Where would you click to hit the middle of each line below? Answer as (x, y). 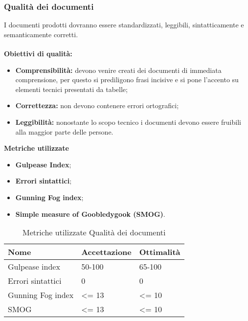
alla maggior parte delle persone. (64, 131)
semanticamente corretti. (41, 34)
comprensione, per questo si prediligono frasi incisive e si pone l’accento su (127, 80)
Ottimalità (160, 252)
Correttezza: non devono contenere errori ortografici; (97, 105)
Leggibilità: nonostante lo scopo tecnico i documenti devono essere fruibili (128, 122)
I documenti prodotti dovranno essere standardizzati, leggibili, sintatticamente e (124, 25)
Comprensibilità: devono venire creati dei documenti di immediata (118, 70)
